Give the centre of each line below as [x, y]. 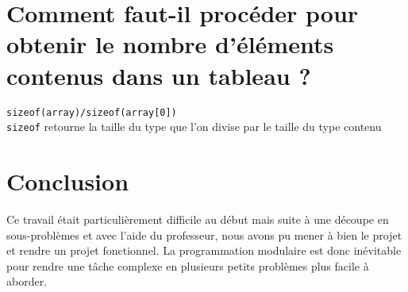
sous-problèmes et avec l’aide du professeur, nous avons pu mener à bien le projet [204, 234]
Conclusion [68, 181]
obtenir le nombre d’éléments [170, 44]
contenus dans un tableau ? [159, 75]
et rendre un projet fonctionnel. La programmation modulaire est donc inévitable [204, 250]
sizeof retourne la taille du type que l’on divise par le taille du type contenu [194, 127]
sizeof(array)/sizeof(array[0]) [92, 112]
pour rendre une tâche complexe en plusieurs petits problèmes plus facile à [188, 265]
